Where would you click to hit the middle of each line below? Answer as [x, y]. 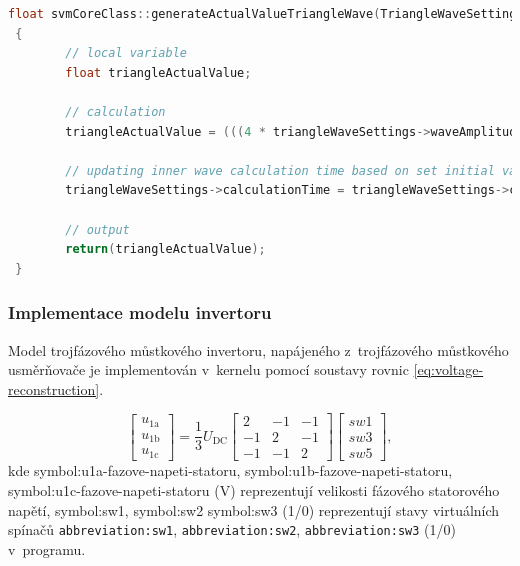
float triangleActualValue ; [158, 72]
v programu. [47, 548]
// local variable [126, 53]
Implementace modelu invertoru [140, 312]
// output [97, 229]
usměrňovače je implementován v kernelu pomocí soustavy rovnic [208, 369]
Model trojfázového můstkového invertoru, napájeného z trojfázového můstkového [258, 349]
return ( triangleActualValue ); [165, 249]
